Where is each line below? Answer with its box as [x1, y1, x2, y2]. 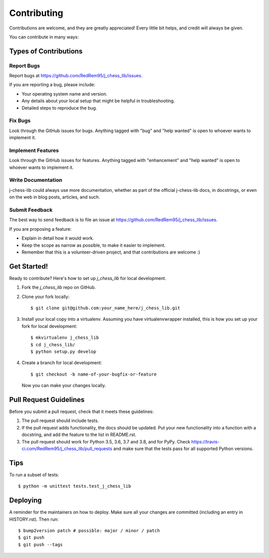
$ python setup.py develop [30, 349, 97, 354]
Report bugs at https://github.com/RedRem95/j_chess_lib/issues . [9, 73, 143, 79]
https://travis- [191, 438, 220, 444]
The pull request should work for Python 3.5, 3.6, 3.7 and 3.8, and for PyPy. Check [21, 438, 190, 444]
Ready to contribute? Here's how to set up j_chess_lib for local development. [9, 275, 166, 281]
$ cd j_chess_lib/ [30, 342, 76, 347]
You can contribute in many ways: [9, 34, 79, 40]
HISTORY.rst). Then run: [9, 516, 59, 522]
